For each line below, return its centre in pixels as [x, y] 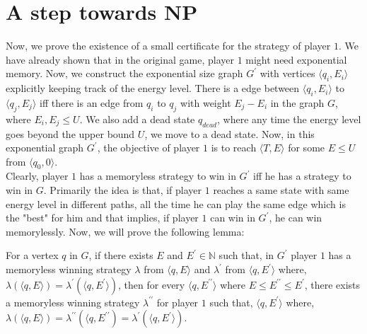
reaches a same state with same [281, 190]
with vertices [287, 73]
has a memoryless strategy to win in [158, 176]
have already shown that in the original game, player [120, 59]
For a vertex [32, 255]
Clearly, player [37, 176]
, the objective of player [148, 148]
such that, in [246, 255]
